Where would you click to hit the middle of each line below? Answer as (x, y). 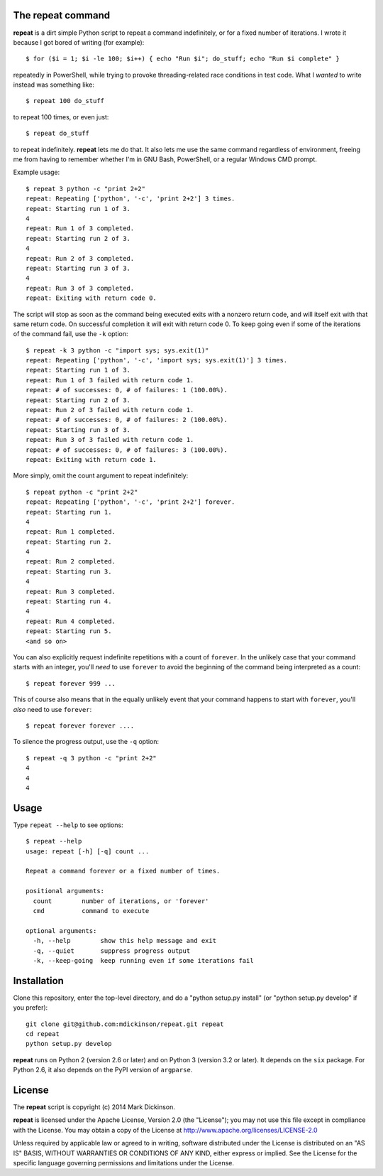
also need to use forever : (52, 709)
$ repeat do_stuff (58, 134)
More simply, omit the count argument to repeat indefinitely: (101, 475)
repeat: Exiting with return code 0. (91, 298)
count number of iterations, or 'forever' (121, 901)
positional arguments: (65, 891)
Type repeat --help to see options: (68, 825)
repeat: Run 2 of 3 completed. (80, 258)
